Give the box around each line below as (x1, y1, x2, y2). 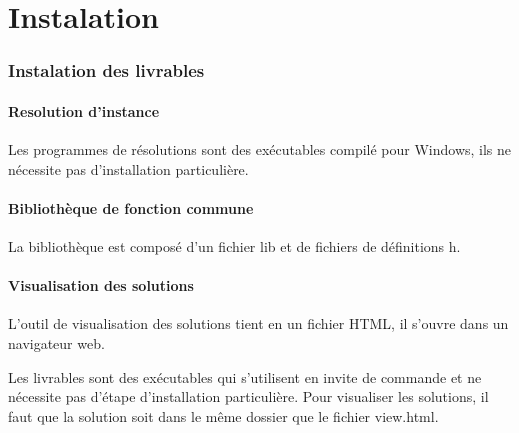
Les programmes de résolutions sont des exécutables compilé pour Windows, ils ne (8, 139, 512, 160)
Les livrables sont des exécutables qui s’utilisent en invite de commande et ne (8, 366, 482, 387)
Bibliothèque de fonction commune (8, 197, 254, 218)
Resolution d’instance (8, 100, 160, 121)
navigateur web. (8, 332, 105, 353)
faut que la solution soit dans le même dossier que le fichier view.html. (8, 405, 439, 426)
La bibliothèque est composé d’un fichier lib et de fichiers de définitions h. (8, 236, 461, 256)
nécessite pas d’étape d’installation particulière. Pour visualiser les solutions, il (8, 386, 489, 407)
